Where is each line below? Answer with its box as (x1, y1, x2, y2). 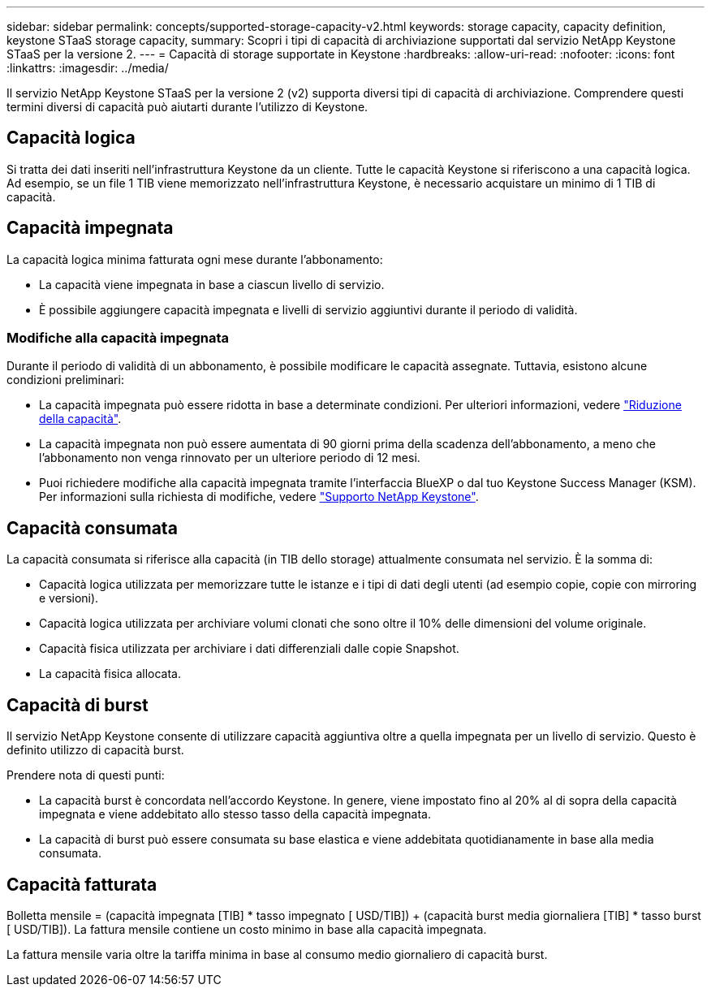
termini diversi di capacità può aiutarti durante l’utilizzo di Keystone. (6, 100, 368, 114)
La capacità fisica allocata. (39, 667, 181, 681)
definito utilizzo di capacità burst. (6, 743, 184, 758)
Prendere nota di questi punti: (6, 768, 165, 783)
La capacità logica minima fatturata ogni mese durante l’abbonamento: (6, 252, 383, 266)
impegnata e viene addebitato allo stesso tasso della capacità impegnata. (39, 807, 431, 822)
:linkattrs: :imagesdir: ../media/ (6, 61, 169, 75)
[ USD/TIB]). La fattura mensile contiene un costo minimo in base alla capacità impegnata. (6, 922, 487, 936)
